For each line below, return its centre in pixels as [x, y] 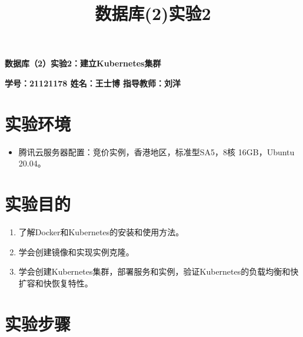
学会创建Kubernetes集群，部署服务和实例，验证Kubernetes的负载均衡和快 [159, 271]
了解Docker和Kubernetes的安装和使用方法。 [101, 232]
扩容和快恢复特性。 [56, 283]
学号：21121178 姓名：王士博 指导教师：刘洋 [93, 83]
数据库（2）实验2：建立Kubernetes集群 [83, 63]
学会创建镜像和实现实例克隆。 [76, 251]
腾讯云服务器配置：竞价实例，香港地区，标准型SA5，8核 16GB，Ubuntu [157, 151]
